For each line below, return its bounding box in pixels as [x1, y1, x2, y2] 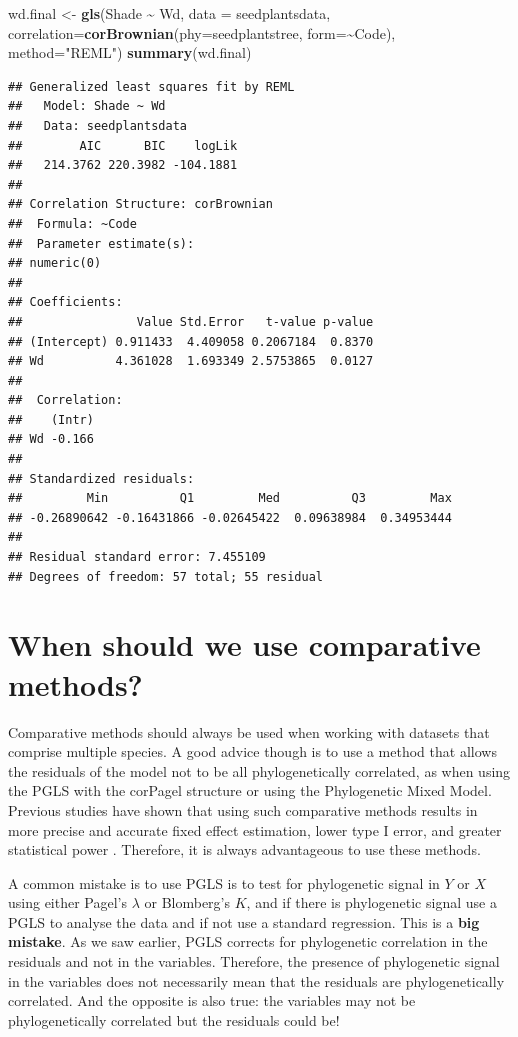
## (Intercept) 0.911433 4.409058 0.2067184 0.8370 [8, 334, 374, 349]
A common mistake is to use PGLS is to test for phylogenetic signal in [8, 872, 440, 893]
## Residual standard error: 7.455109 [8, 550, 266, 565]
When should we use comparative [8, 624, 481, 665]
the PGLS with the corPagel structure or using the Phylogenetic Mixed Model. [8, 780, 492, 801]
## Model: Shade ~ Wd [8, 99, 166, 114]
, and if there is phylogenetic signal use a [246, 892, 497, 913]
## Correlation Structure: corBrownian [8, 197, 273, 212]
